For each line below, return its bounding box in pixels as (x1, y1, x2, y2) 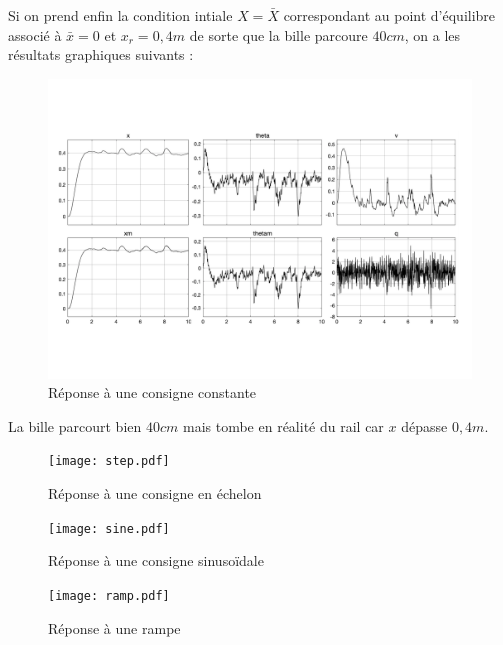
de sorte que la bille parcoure (189, 24, 368, 45)
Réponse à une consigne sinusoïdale (48, 550, 264, 571)
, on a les (404, 24, 461, 45)
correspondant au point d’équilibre (283, 5, 496, 25)
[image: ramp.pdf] (48, 588, 170, 603)
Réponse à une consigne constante (48, 382, 257, 403)
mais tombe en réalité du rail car (182, 415, 384, 436)
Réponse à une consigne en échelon (48, 483, 262, 503)
